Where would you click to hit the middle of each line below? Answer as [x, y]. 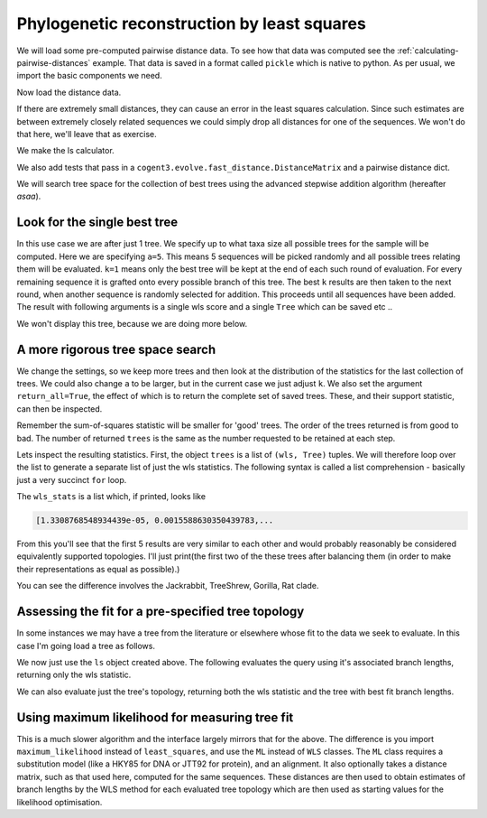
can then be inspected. [60, 409]
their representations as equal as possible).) [98, 569]
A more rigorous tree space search [116, 349]
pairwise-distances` [54, 62]
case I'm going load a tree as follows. [86, 646]
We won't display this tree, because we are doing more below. [132, 323]
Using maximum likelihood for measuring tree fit [155, 717]
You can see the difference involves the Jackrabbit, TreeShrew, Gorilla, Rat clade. [168, 586]
